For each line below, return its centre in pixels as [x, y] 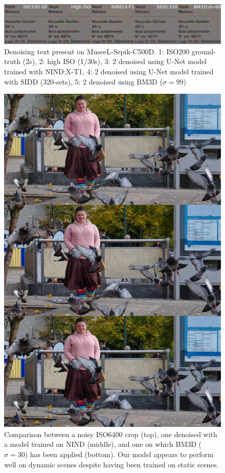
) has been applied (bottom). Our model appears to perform [119, 454]
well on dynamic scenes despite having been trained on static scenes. [111, 464]
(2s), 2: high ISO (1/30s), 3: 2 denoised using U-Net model [115, 61]
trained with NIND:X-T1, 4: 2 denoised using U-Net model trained [109, 71]
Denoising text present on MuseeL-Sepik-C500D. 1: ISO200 [97, 51]
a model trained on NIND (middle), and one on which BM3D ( [103, 444]
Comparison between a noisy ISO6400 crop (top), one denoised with [111, 434]
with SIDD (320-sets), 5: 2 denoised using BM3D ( [83, 81]
